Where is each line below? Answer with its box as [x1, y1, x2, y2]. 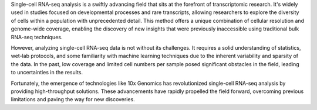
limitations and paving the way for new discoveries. [11, 96, 135, 103]
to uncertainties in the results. [11, 69, 83, 76]
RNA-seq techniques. [11, 33, 63, 40]
